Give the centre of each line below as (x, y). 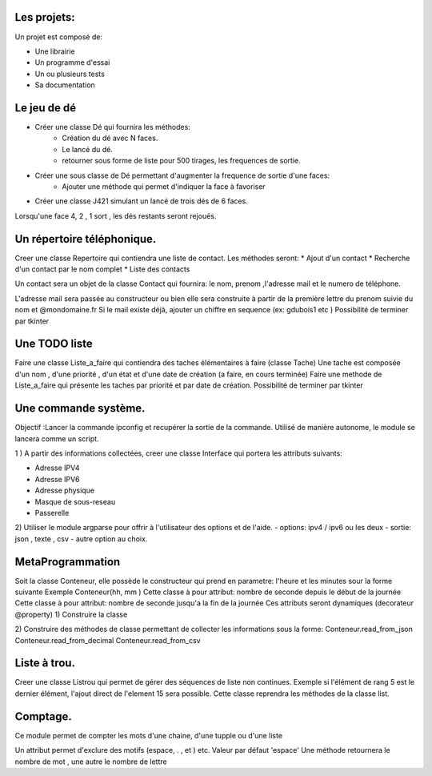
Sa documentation (65, 85)
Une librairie (55, 51)
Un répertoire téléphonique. (86, 239)
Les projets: (45, 17)
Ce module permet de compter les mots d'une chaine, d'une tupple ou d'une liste (149, 735)
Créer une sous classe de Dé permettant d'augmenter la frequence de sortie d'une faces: (182, 175)
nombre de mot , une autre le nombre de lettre (91, 762)
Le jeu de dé (46, 108)
